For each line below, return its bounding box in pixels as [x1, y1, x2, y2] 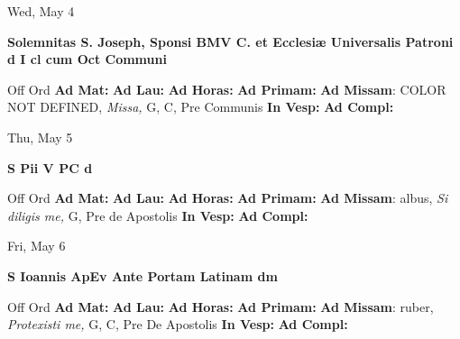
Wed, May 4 [7, 2, 75, 20]
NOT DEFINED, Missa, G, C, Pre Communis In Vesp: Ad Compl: [7, 97, 394, 116]
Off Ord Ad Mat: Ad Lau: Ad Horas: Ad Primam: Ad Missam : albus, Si [7, 188, 448, 207]
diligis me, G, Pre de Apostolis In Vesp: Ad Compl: [7, 206, 308, 224]
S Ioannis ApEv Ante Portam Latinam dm [7, 266, 278, 285]
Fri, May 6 [7, 236, 66, 255]
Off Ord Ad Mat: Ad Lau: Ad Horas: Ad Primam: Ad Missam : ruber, [7, 297, 434, 316]
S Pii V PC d [7, 158, 93, 177]
